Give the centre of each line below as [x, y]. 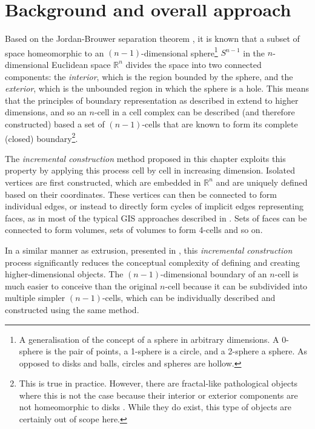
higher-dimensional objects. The [64, 274]
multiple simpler [35, 298]
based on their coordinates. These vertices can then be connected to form [141, 194]
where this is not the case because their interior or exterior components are [158, 395]
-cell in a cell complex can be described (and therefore [194, 112]
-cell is [287, 274]
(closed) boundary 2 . [41, 137]
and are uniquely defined [262, 182]
